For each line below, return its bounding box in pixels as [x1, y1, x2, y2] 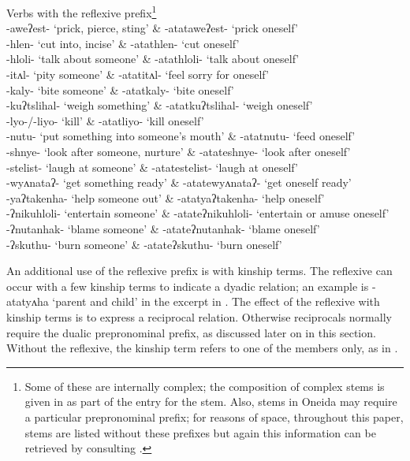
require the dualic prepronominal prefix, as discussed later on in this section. [6, 324, 376, 340]
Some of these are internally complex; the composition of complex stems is [24, 377, 385, 394]
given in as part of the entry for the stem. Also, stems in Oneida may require [24, 393, 397, 410]
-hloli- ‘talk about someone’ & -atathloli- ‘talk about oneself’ [6, 50, 300, 67]
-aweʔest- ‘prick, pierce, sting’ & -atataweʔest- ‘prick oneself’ [6, 20, 298, 36]
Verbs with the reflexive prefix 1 [6, 2, 157, 20]
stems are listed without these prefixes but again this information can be [24, 424, 376, 441]
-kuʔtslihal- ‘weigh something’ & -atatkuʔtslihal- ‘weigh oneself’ [6, 97, 313, 113]
